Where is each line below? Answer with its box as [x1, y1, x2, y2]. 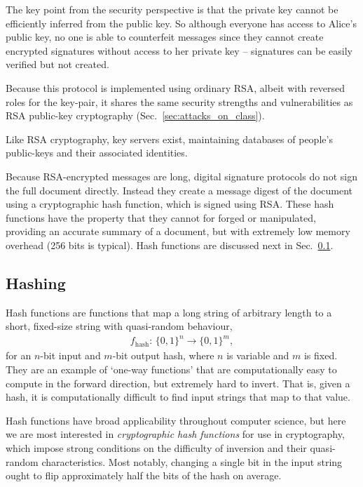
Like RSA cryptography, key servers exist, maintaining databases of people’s [6, 131, 333, 146]
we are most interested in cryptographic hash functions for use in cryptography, [6, 427, 345, 441]
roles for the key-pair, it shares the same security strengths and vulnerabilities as [6, 94, 353, 109]
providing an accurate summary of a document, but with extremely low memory [6, 224, 350, 239]
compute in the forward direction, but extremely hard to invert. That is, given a [6, 375, 350, 390]
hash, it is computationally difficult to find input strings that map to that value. [6, 389, 350, 404]
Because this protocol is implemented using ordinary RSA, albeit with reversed [6, 80, 345, 95]
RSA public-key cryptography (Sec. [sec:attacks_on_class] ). [6, 108, 265, 123]
